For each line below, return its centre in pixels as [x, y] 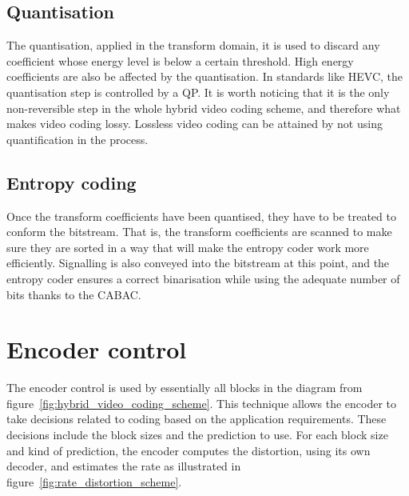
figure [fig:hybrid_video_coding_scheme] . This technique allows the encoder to [202, 403]
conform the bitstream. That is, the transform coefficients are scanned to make [199, 232]
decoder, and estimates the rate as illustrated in [124, 466]
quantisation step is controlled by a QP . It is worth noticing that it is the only [198, 92]
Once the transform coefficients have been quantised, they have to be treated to [201, 216]
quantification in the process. [77, 139]
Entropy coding [71, 182]
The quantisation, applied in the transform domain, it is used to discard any [193, 45]
